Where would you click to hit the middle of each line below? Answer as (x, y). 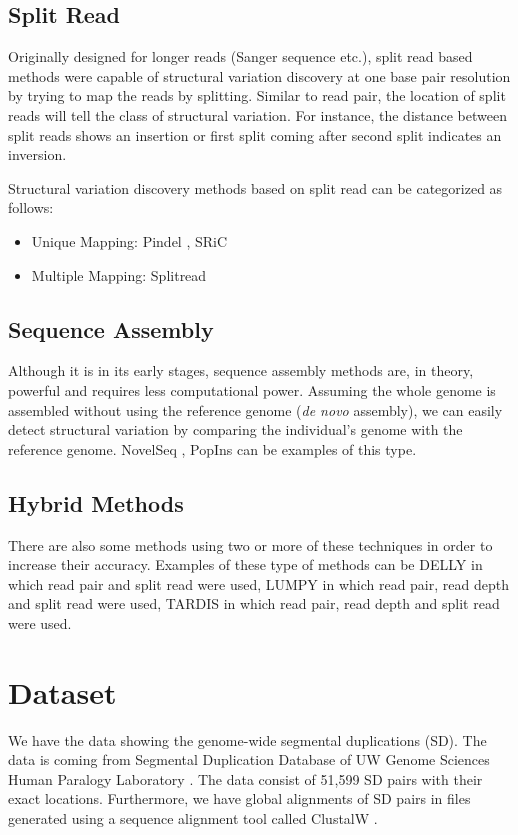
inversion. (37, 154)
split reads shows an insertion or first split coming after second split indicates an (255, 134)
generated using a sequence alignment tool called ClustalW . (193, 817)
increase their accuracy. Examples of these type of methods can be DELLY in (245, 564)
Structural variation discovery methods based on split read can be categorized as (255, 187)
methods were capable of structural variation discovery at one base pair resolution (259, 75)
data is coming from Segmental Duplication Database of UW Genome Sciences (249, 759)
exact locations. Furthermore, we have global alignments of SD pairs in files (239, 798)
